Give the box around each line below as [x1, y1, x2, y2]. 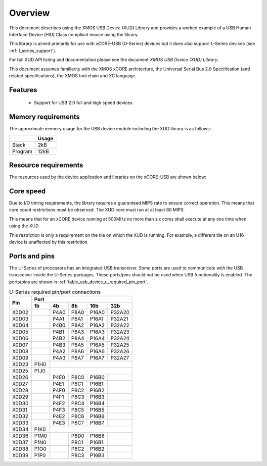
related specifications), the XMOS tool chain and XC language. [9, 72, 136, 79]
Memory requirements [9, 113, 80, 121]
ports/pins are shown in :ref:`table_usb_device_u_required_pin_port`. [9, 279, 148, 285]
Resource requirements [9, 161, 84, 169]
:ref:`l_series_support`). [9, 48, 56, 53]
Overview [9, 7, 50, 18]
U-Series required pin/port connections [9, 289, 101, 296]
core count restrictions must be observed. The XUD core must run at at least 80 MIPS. [9, 207, 185, 213]
